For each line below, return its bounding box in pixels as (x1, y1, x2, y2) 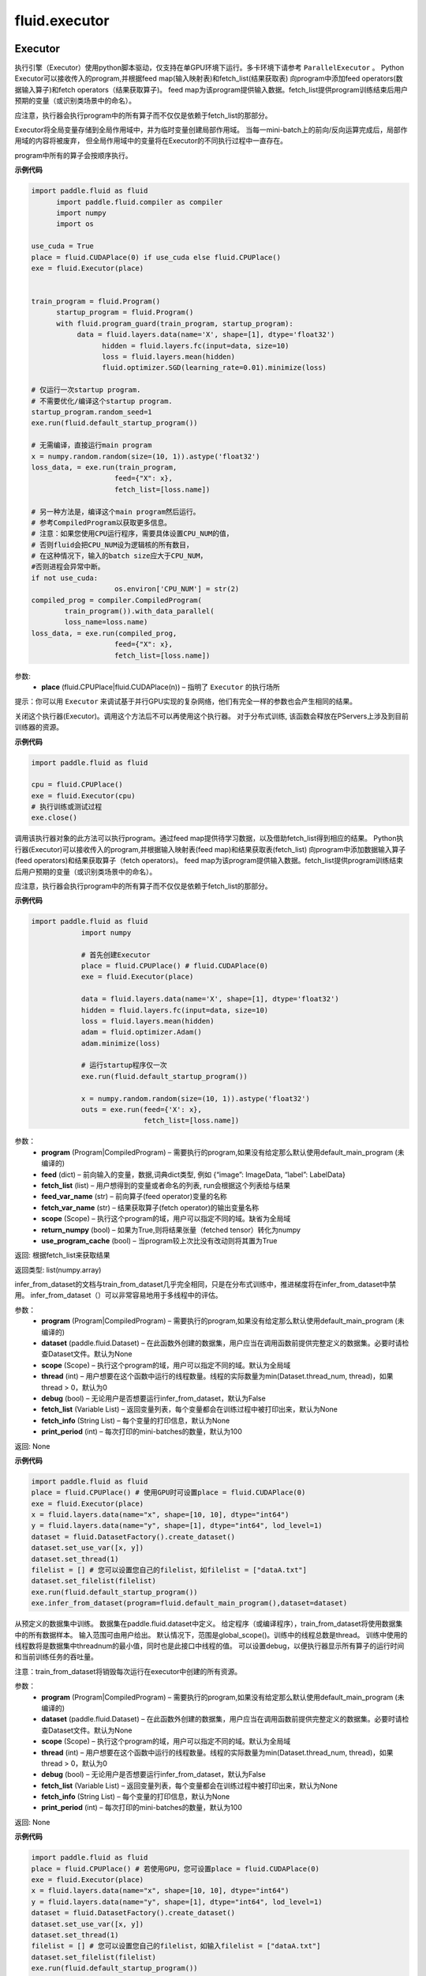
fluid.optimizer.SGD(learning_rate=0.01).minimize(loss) (101, 364, 327, 372)
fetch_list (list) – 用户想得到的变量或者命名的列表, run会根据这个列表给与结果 (41, 1180, 291, 1190)
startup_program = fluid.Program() (56, 308, 194, 317)
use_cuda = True (31, 242, 95, 251)
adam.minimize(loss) (80, 1039, 161, 1047)
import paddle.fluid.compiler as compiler (56, 198, 223, 206)
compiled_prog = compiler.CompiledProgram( (31, 595, 203, 605)
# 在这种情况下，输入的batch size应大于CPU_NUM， (31, 552, 207, 560)
